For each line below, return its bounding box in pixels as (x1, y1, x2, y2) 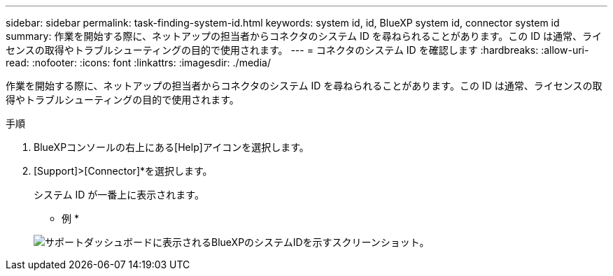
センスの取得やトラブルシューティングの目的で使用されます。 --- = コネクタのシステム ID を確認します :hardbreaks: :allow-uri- (6, 44, 589, 56)
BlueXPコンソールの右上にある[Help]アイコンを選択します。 (34, 141, 309, 153)
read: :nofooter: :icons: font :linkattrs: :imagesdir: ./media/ (6, 57, 271, 68)
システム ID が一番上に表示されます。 (34, 189, 204, 201)
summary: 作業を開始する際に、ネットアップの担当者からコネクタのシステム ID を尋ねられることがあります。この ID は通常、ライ (6, 30, 603, 42)
